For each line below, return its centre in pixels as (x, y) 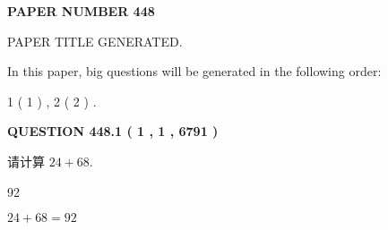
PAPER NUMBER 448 (81, 11)
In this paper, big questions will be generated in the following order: (194, 71)
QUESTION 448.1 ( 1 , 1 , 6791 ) (113, 131)
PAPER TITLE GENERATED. (95, 41)
